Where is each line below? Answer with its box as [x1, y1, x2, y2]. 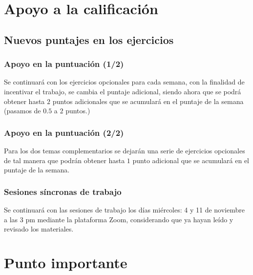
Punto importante [4, 252, 127, 272]
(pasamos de [4, 106, 41, 116]
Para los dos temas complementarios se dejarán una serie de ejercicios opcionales [4, 145, 245, 155]
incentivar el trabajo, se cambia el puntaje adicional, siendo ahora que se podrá [4, 86, 241, 96]
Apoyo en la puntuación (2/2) [4, 126, 124, 138]
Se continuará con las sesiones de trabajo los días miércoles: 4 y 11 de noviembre [4, 204, 245, 214]
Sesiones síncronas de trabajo [4, 185, 122, 197]
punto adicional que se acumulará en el [132, 155, 249, 165]
